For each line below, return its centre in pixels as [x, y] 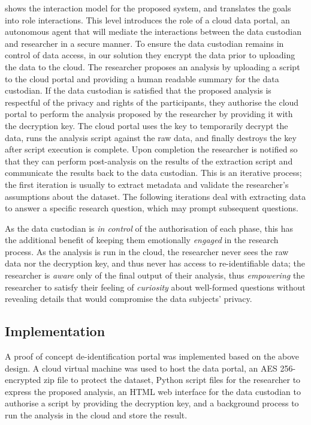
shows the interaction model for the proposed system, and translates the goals [148, 8]
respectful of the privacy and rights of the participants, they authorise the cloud [152, 102]
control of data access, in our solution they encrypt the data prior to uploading [150, 55]
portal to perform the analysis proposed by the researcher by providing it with [149, 114]
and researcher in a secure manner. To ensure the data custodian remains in [144, 43]
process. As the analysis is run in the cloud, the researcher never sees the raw [147, 251]
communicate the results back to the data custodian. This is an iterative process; [153, 173]
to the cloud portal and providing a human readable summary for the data [142, 78]
